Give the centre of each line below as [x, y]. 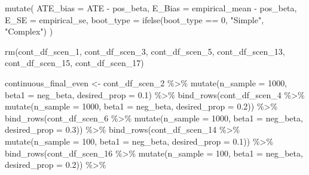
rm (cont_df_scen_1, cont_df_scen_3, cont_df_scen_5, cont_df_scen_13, [145, 51]
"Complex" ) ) [29, 31]
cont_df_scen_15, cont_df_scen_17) [74, 63]
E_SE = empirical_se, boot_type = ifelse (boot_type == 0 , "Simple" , [134, 19]
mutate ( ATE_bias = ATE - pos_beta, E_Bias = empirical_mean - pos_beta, [151, 8]
